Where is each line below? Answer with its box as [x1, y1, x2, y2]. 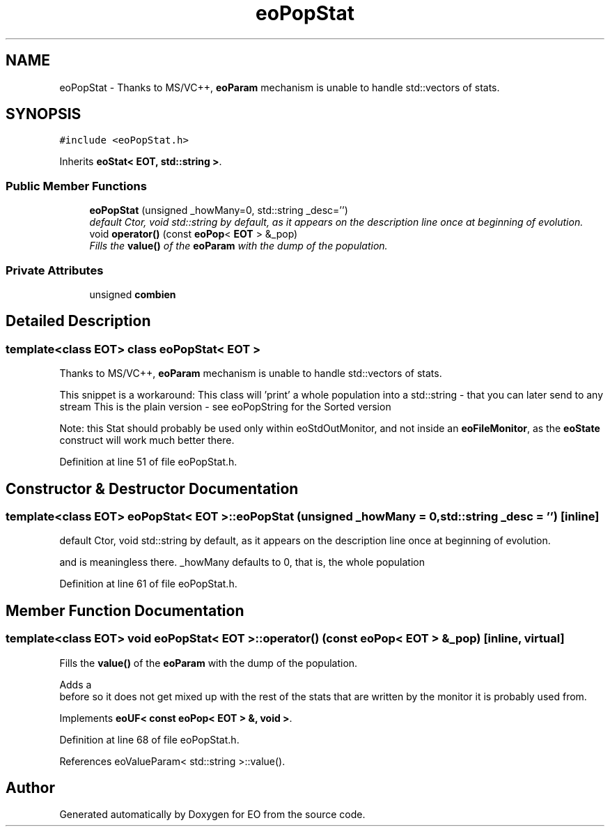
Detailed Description [6, 312, 151, 330]
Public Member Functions [6, 178, 147, 193]
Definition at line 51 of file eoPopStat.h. [59, 456, 237, 468]
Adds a [59, 678, 92, 691]
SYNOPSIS [6, 105, 81, 123]
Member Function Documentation [6, 601, 244, 619]
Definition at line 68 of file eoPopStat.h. [59, 733, 240, 746]
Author [6, 779, 55, 797]
